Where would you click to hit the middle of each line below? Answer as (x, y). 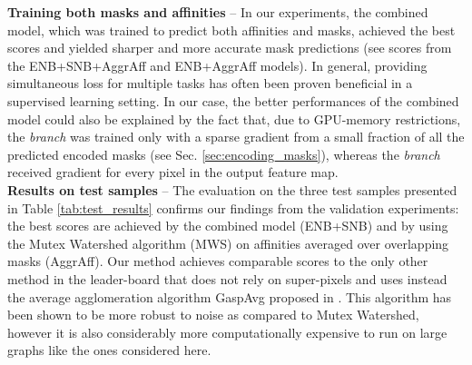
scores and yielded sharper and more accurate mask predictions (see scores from (230, 48)
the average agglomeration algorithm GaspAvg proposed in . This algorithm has (230, 296)
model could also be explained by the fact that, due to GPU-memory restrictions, (234, 118)
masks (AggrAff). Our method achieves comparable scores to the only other (218, 261)
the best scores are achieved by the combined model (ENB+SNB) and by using (228, 226)
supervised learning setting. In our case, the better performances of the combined (233, 100)
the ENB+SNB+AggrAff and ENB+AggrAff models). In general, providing (217, 65)
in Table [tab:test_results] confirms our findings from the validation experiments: (233, 207)
